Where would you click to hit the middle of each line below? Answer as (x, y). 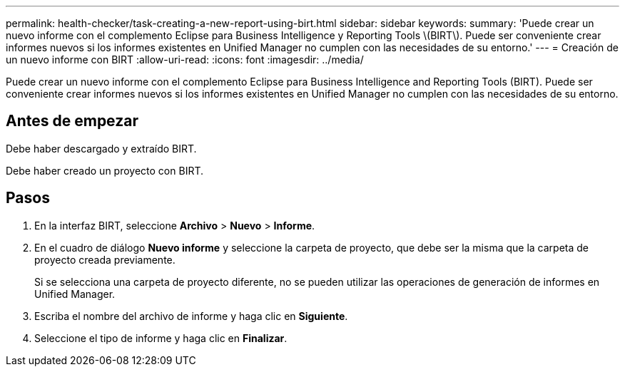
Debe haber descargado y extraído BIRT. (101, 148)
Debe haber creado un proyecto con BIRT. (105, 170)
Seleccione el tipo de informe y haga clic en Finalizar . (161, 338)
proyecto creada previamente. (105, 259)
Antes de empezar (72, 121)
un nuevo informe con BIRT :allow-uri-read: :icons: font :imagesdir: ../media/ (185, 60)
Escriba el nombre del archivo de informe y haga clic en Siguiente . (191, 316)
